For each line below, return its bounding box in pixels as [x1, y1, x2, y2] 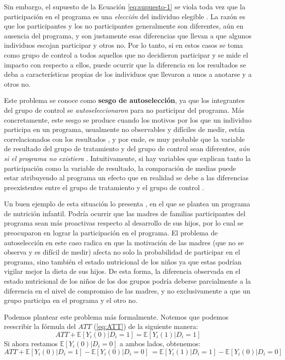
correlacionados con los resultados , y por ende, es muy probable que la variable [4, 133, 245, 144]
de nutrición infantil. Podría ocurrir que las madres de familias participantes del [4, 208, 246, 218]
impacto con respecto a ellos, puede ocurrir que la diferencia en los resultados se [4, 59, 246, 69]
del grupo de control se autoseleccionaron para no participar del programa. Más [4, 104, 245, 115]
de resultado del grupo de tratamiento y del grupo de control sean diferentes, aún [4, 143, 250, 154]
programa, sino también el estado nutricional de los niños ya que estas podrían [4, 256, 242, 266]
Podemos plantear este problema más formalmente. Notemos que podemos [4, 311, 229, 322]
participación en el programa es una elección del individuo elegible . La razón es [4, 11, 246, 21]
